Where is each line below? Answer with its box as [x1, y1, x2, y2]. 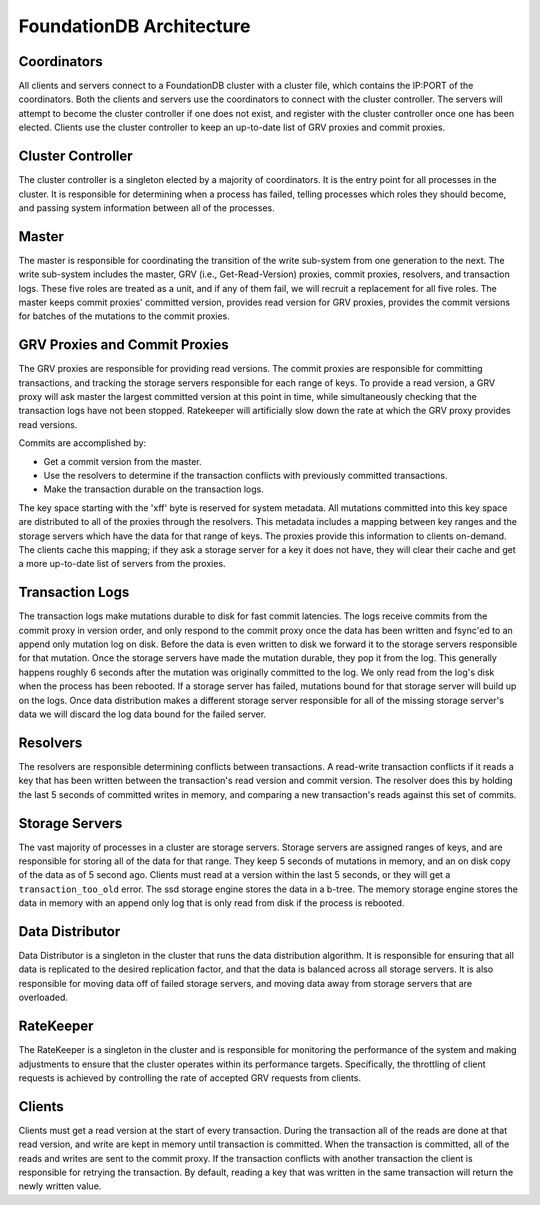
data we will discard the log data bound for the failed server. [18, 708, 267, 720]
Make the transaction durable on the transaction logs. [43, 483, 264, 495]
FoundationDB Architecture [18, 15, 251, 37]
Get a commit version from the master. [43, 455, 202, 467]
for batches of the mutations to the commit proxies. [18, 310, 230, 322]
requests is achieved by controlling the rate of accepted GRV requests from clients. [18, 1071, 362, 1084]
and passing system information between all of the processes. [18, 201, 275, 214]
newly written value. [18, 1180, 102, 1192]
